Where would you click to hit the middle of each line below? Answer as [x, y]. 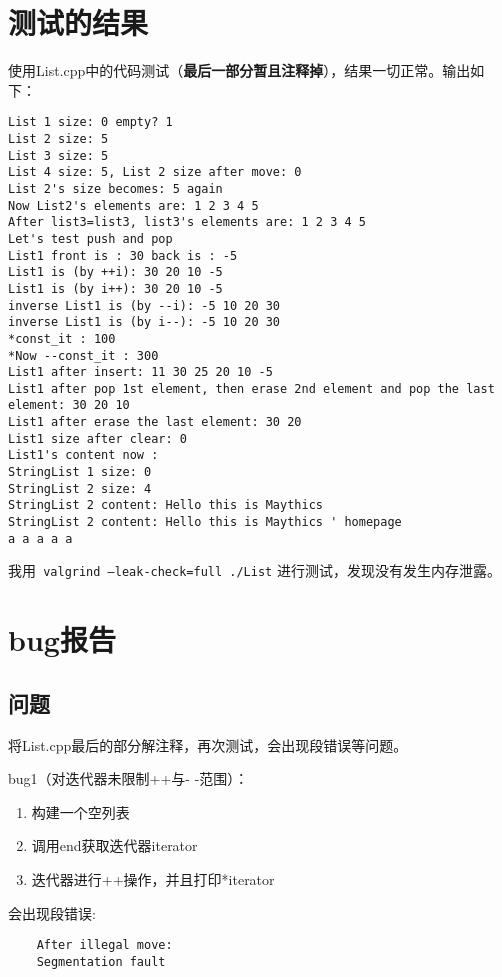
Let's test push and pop [90, 238]
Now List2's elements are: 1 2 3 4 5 [133, 205]
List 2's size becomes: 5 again [115, 188]
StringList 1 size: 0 [80, 472]
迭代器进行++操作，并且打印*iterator [153, 878]
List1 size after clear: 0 [97, 438]
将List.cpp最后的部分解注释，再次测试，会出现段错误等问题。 [208, 744]
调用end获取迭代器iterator [114, 845]
